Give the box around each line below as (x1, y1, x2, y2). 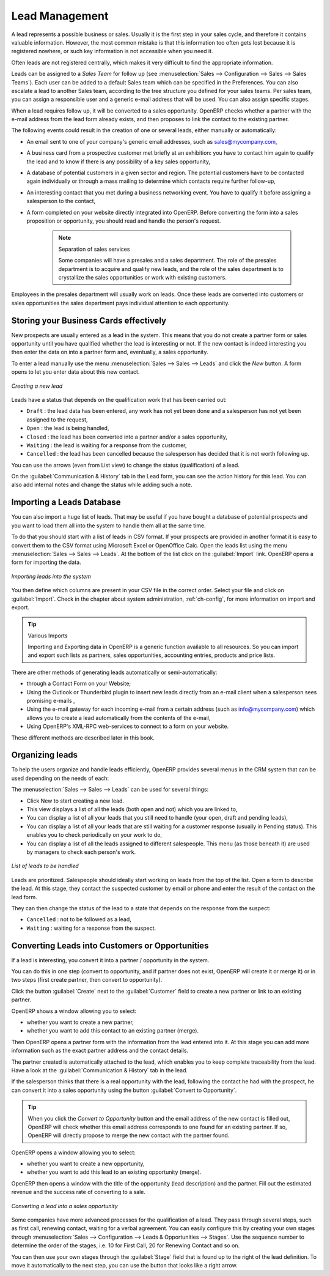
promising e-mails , (26, 697, 76, 705)
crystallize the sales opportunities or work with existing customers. (58, 273, 227, 281)
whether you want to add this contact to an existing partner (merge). (26, 1027, 199, 1034)
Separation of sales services (58, 245, 130, 253)
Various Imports (28, 632, 68, 639)
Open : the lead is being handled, (26, 425, 109, 432)
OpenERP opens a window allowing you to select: (11, 1149, 136, 1156)
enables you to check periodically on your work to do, (26, 831, 162, 839)
